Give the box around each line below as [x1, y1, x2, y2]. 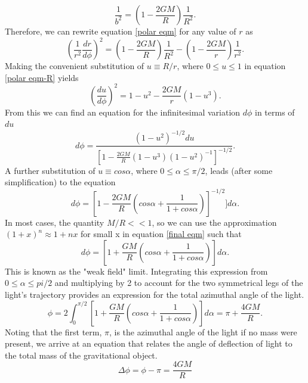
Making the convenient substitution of [5, 60, 144, 72]
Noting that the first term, [5, 325, 102, 338]
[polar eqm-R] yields [5, 71, 79, 83]
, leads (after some [205, 164, 273, 176]
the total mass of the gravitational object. [5, 348, 158, 361]
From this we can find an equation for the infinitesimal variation [5, 105, 241, 118]
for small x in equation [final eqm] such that [81, 228, 242, 240]
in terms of [255, 105, 295, 118]
